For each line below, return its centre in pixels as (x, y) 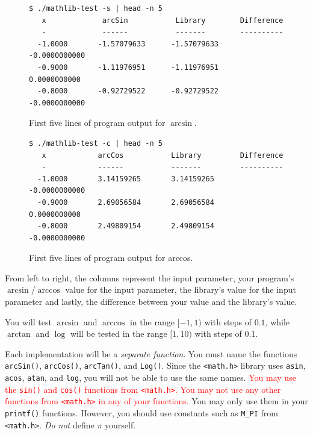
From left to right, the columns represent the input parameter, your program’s (150, 277)
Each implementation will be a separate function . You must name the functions (151, 353)
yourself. (120, 424)
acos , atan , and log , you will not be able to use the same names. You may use (150, 377)
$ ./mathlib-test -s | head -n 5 (96, 8)
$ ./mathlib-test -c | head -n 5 (96, 143)
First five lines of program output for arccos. (111, 258)
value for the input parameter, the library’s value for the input (181, 289)
